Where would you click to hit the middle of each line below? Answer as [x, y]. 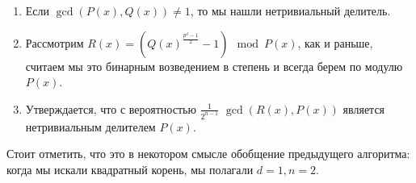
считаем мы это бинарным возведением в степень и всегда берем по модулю [214, 66]
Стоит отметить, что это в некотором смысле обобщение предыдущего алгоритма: [208, 154]
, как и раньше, [335, 42]
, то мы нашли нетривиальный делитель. [290, 10]
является [364, 108]
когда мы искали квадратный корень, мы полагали [130, 169]
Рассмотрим [55, 42]
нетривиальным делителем [90, 126]
